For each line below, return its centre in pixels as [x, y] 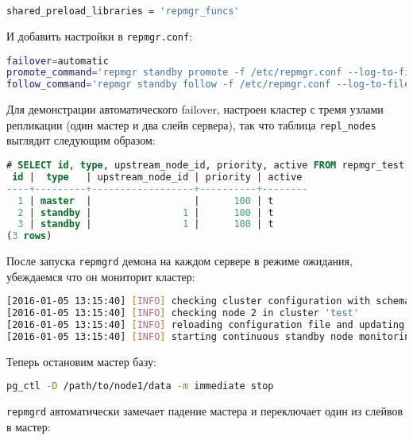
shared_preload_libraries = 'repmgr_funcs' [123, 11]
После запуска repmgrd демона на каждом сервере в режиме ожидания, [179, 261]
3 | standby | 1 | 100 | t [146, 224]
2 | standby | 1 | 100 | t [146, 212]
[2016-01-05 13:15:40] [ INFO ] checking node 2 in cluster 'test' [183, 313]
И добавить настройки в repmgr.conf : [100, 35]
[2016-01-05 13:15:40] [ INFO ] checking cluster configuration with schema [208, 301]
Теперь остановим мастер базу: [81, 361]
